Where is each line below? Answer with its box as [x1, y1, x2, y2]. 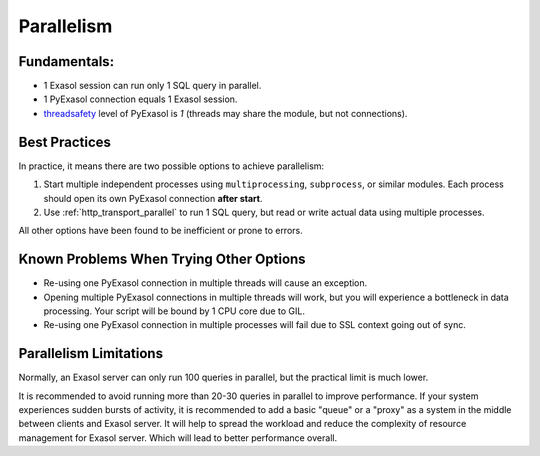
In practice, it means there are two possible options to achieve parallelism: [18, 160, 325, 172]
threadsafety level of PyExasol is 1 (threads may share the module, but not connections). [43, 107, 408, 119]
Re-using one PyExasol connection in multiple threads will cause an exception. [43, 277, 368, 289]
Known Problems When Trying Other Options [18, 251, 306, 268]
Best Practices [18, 133, 112, 150]
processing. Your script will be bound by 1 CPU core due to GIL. [43, 305, 305, 317]
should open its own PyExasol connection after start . [43, 192, 263, 204]
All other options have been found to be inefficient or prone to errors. [18, 225, 304, 237]
